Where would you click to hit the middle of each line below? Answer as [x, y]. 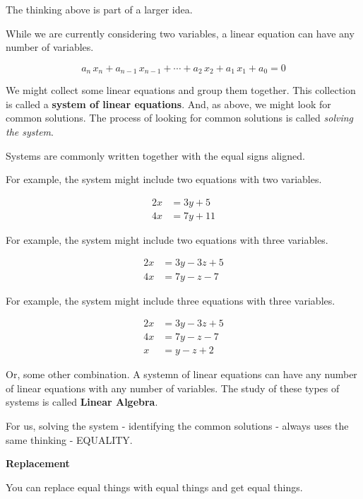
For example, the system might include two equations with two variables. [164, 179]
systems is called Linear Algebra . [82, 402]
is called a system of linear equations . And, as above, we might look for [168, 104]
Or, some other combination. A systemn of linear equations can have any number [181, 374]
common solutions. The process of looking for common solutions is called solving [180, 118]
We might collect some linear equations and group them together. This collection [181, 90]
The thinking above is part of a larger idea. [99, 9]
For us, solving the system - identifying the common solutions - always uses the [177, 425]
